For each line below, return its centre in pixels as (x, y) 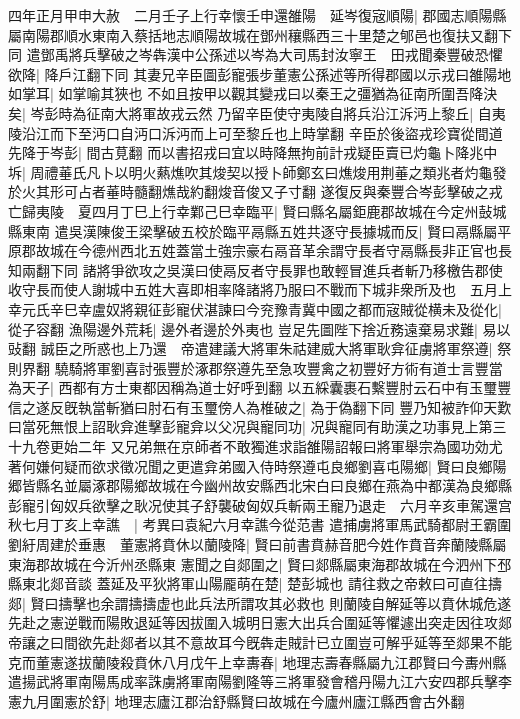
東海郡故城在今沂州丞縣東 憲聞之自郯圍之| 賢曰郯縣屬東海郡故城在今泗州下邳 (260, 563)
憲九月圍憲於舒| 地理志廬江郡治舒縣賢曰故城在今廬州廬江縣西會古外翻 (236, 700)
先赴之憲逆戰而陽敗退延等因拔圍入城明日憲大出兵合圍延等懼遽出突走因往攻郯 (260, 622)
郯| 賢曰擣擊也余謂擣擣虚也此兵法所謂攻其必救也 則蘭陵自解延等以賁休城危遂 (260, 602)
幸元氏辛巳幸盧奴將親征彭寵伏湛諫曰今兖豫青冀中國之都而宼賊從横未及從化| (255, 308)
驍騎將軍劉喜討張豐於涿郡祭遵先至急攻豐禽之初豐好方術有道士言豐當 (278, 367)
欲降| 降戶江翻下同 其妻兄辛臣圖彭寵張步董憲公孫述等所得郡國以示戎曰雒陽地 (260, 73)
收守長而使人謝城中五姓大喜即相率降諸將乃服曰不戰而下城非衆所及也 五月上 (260, 289)
